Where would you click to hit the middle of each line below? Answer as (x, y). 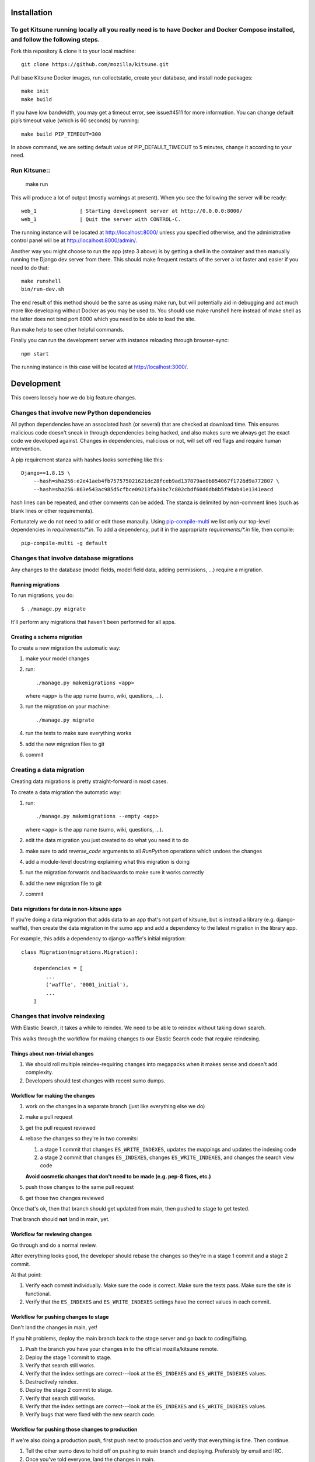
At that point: (26, 1274)
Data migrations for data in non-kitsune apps (66, 909)
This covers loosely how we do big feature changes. (73, 397)
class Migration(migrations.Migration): (80, 952)
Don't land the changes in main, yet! (54, 1327)
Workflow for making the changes (53, 1095)
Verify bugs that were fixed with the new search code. (90, 1415)
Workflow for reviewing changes (51, 1235)
